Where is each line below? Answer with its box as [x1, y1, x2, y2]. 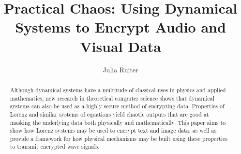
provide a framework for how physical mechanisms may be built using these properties [10, 134, 227, 142]
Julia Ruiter [103, 64, 138, 74]
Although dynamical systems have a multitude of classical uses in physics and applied [10, 86, 226, 94]
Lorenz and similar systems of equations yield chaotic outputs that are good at [10, 110, 209, 118]
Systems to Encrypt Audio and [15, 17, 226, 37]
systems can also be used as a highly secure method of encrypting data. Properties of [10, 102, 225, 110]
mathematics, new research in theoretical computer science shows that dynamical [10, 94, 214, 102]
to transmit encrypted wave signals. [10, 142, 100, 151]
